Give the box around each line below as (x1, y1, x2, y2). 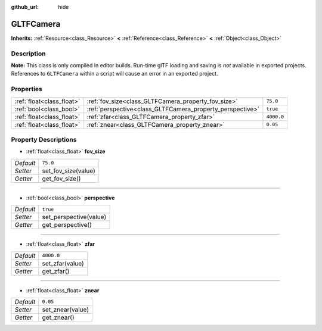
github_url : (11, 4, 39, 10)
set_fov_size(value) (42, 167, 95, 175)
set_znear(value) (42, 305, 89, 314)
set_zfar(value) (42, 259, 84, 267)
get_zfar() (42, 267, 70, 275)
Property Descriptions (11, 135, 77, 143)
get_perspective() (42, 221, 92, 229)
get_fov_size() (42, 174, 81, 183)
